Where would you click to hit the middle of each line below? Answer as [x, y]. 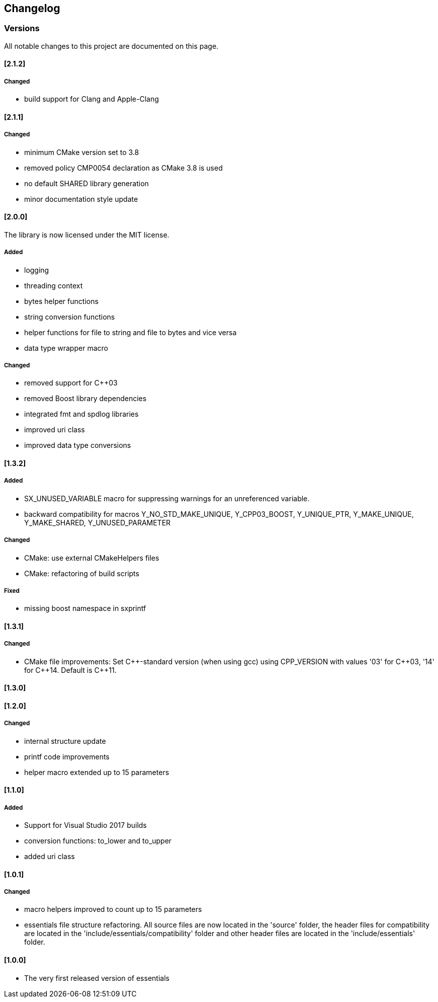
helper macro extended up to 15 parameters [97, 772]
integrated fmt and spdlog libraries [81, 414]
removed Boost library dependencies [85, 399]
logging [37, 270]
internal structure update [65, 741]
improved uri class [55, 430]
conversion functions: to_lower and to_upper [98, 841]
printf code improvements [67, 756]
